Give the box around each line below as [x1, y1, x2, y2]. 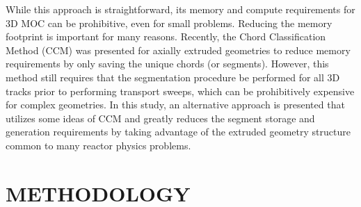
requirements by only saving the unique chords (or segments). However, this [6, 56, 329, 71]
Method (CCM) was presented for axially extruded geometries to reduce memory [6, 42, 351, 57]
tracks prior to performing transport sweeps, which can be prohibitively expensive [6, 83, 355, 98]
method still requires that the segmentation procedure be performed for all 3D [6, 69, 340, 84]
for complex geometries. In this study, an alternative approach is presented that [6, 97, 345, 112]
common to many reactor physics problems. [6, 138, 191, 152]
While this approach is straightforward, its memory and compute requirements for [6, 2, 355, 16]
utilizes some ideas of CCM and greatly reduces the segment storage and [6, 110, 315, 125]
